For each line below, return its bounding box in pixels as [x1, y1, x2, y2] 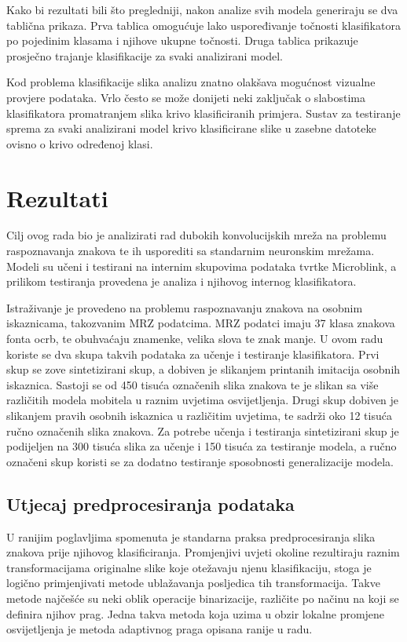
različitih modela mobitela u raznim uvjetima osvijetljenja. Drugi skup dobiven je [6, 392, 399, 408]
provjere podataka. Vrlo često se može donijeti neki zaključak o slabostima [6, 89, 365, 105]
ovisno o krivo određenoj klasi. [6, 135, 153, 151]
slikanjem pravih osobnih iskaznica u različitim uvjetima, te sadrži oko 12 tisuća [6, 407, 392, 423]
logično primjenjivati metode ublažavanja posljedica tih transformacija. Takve [6, 575, 380, 591]
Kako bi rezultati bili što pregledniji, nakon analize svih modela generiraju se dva [6, 2, 398, 17]
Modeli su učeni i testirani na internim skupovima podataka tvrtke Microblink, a [6, 257, 397, 274]
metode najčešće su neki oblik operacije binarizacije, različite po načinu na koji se [6, 589, 399, 606]
